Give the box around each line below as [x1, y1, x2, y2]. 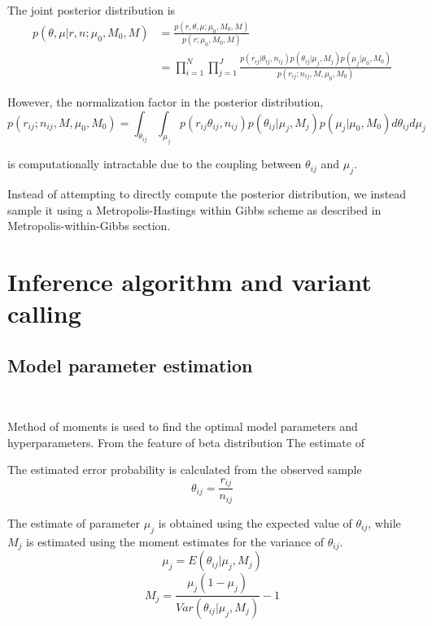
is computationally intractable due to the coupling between [7, 155, 302, 172]
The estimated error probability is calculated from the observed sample [7, 461, 362, 478]
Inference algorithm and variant [7, 265, 372, 298]
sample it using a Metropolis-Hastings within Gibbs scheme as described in [7, 201, 382, 218]
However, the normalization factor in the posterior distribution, [7, 93, 324, 110]
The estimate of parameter [7, 514, 141, 531]
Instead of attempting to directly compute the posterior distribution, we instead [7, 185, 407, 202]
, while [368, 514, 401, 531]
